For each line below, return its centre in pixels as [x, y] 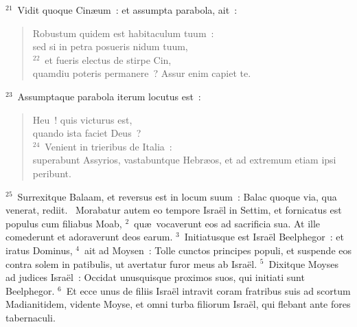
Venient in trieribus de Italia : [108, 146]
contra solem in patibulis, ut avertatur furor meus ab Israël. [131, 263]
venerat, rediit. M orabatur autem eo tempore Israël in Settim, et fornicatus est [174, 210]
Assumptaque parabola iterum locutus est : [109, 96]
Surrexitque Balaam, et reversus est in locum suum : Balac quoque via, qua [177, 196]
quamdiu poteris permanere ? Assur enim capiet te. [142, 73]
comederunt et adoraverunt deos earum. [89, 237]
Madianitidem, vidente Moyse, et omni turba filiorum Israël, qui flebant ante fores [178, 304]
